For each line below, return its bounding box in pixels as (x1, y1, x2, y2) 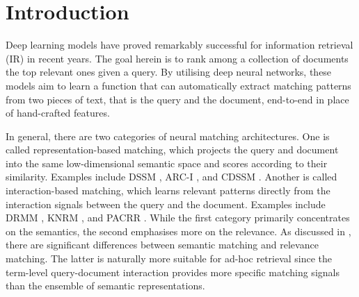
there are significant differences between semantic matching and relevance (6, 237, 319, 252)
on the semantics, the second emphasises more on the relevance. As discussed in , (6, 223, 351, 238)
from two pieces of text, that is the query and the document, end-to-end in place (6, 92, 349, 106)
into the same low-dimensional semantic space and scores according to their (6, 155, 328, 170)
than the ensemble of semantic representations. (6, 278, 205, 293)
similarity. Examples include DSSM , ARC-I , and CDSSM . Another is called (6, 169, 337, 184)
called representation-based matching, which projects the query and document (6, 142, 339, 157)
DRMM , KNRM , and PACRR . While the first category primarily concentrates (6, 210, 350, 225)
